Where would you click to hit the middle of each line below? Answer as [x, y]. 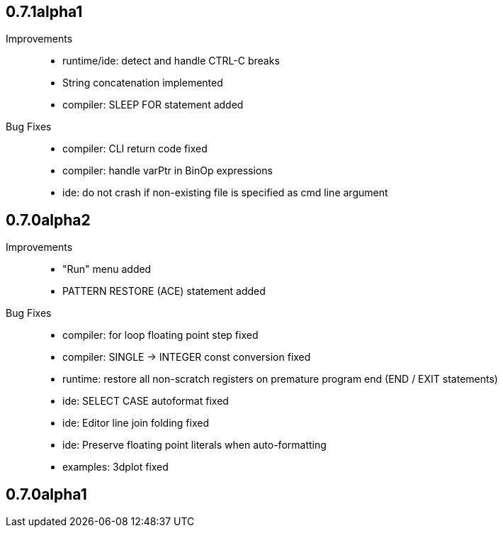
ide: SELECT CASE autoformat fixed [146, 401]
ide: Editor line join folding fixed [136, 423]
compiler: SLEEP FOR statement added [153, 105]
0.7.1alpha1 [44, 12]
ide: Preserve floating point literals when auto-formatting [194, 445]
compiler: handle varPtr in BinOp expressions [168, 171]
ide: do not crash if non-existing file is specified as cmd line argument [225, 193]
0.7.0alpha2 [48, 220]
